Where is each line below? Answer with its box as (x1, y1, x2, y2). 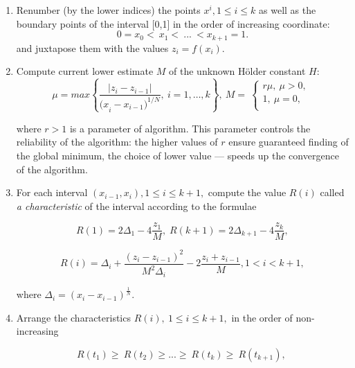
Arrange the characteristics (16, 310, 131, 324)
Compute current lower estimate (16, 64, 154, 78)
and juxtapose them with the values (16, 40, 169, 55)
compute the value (208, 185, 286, 200)
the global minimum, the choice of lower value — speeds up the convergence (16, 148, 339, 162)
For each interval (16, 185, 88, 200)
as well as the (259, 3, 316, 17)
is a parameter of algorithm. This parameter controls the (69, 121, 311, 135)
